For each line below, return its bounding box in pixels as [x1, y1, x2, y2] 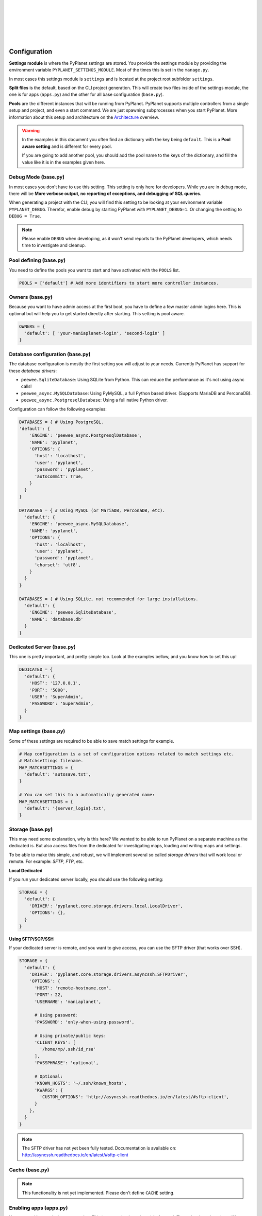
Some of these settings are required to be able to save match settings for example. [9, 738, 175, 744]
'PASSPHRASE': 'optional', [34, 1060, 99, 1066]
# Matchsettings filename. [19, 758, 83, 764]
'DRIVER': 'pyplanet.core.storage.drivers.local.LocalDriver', [29, 903, 183, 909]
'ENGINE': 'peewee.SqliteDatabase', [29, 609, 116, 615]
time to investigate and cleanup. [22, 242, 86, 248]
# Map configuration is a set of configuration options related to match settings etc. [19, 751, 234, 756]
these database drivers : [9, 368, 57, 374]
